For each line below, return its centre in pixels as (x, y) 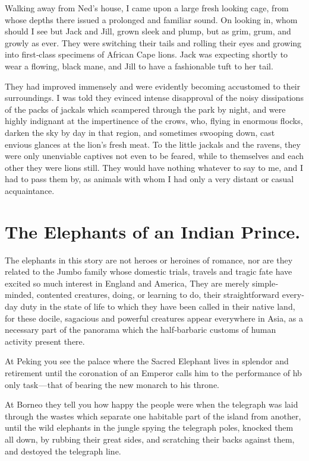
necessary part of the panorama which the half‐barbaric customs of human (141, 330)
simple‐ (265, 283)
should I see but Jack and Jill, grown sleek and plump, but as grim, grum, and (148, 31)
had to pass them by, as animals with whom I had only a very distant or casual (149, 179)
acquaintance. (30, 190)
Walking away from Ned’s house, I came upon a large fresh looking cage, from (147, 8)
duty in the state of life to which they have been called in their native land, (158, 306)
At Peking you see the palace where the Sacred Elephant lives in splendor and (147, 361)
